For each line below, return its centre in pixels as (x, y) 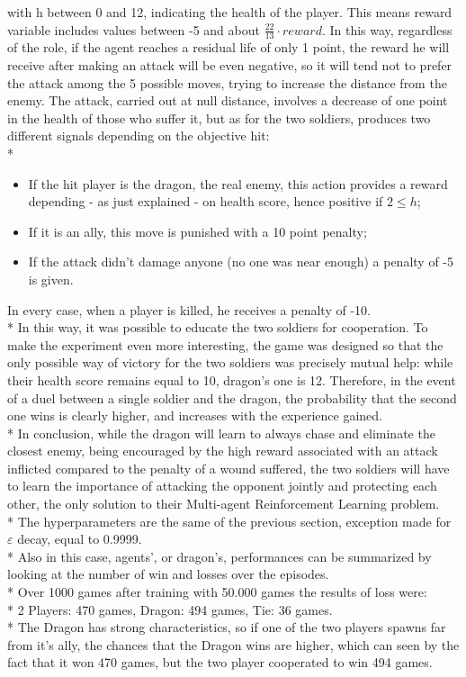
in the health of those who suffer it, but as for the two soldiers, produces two (219, 117)
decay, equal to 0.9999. (80, 539)
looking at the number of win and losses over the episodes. (168, 574)
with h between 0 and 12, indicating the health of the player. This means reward (230, 12)
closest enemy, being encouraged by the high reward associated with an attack (223, 451)
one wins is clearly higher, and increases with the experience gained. (195, 415)
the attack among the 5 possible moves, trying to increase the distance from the (227, 82)
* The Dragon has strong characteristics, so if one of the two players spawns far (227, 627)
